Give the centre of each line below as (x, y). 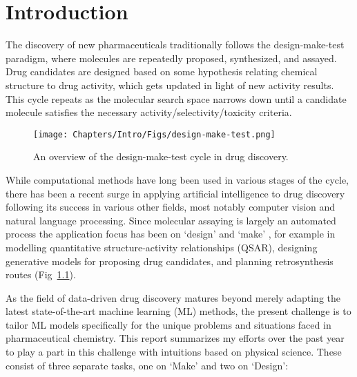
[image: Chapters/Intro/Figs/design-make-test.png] (154, 134)
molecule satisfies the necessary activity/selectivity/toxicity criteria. (149, 112)
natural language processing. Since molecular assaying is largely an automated (171, 220)
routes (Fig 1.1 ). (41, 274)
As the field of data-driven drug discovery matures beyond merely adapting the (173, 297)
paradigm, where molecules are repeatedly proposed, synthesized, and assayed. (171, 58)
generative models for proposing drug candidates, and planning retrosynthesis (170, 261)
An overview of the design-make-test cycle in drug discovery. (161, 156)
